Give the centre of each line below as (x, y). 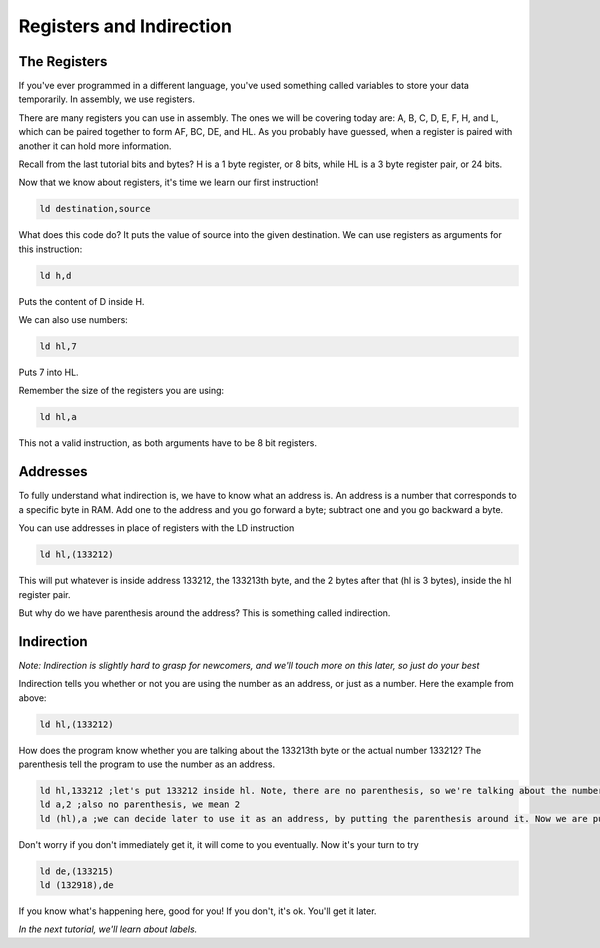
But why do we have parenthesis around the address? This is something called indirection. (204, 612)
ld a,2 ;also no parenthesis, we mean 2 (139, 804)
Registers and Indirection (125, 26)
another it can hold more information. (95, 146)
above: (32, 697)
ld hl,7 (58, 346)
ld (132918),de (76, 885)
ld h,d (55, 275)
